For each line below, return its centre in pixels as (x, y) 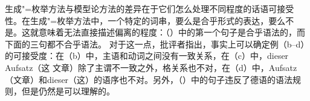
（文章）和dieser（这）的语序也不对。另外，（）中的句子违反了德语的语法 (149, 79)
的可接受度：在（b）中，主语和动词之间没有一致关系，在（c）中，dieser (147, 56)
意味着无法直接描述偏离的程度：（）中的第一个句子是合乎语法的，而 (172, 32)
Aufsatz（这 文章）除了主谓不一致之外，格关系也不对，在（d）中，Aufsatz (151, 67)
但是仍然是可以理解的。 (68, 91)
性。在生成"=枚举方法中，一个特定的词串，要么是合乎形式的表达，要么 (145, 20)
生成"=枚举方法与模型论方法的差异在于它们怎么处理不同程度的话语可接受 (150, 8)
